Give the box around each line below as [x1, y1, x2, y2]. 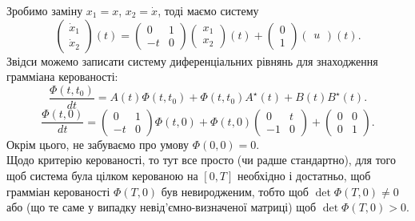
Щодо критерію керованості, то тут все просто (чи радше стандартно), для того [6, 151, 396, 168]
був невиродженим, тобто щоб [161, 183, 309, 199]
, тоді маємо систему [158, 2, 259, 18]
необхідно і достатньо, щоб [237, 167, 371, 184]
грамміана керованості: [6, 68, 118, 85]
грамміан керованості [6, 183, 110, 199]
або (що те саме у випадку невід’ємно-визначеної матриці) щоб [6, 199, 317, 215]
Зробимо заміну [6, 2, 83, 18]
